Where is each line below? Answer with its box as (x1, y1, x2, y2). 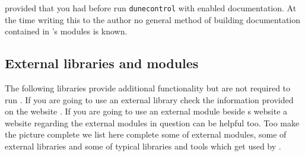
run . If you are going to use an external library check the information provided (5, 93, 294, 106)
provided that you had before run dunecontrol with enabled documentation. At (5, 2, 297, 14)
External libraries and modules (5, 54, 199, 72)
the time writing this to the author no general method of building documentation (5, 13, 301, 26)
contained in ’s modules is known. (5, 25, 128, 37)
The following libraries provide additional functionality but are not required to (5, 82, 291, 94)
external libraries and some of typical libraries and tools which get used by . (5, 140, 281, 152)
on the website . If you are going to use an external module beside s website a (5, 105, 288, 117)
